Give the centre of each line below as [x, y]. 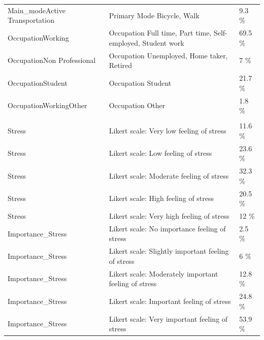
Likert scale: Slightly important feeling [169, 251]
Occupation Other [137, 105]
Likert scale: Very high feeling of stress [169, 215]
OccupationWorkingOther [47, 105]
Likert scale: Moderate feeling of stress [169, 175]
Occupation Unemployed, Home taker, [168, 55]
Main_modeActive [37, 10]
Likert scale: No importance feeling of [167, 228]
